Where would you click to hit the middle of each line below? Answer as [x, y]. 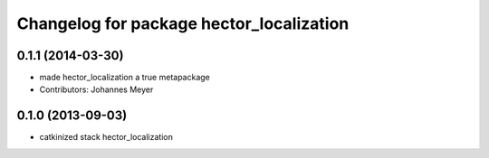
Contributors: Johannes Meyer [96, 89]
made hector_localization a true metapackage [125, 78]
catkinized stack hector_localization [106, 137]
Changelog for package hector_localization [183, 23]
